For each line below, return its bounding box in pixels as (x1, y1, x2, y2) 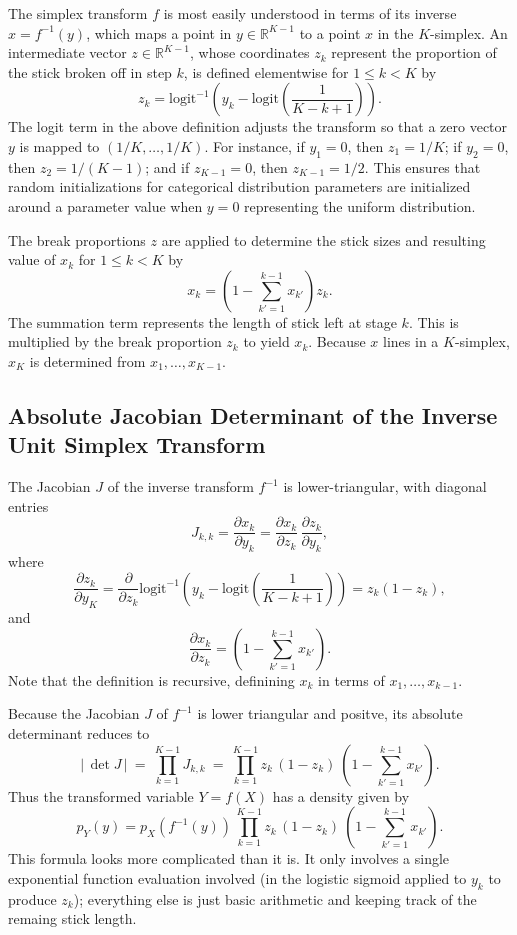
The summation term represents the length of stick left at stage (8, 311, 397, 332)
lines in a (383, 331, 439, 352)
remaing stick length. (8, 908, 137, 929)
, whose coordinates (189, 42, 310, 63)
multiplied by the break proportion (8, 331, 222, 352)
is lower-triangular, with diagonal (283, 476, 487, 497)
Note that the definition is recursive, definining (8, 669, 295, 690)
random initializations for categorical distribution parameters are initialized (8, 176, 471, 197)
